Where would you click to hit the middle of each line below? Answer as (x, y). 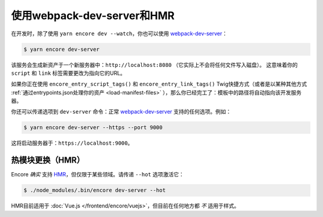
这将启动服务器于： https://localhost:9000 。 (72, 143)
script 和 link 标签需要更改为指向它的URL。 (68, 73)
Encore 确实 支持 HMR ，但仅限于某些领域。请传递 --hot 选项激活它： (98, 175)
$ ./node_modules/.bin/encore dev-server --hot (95, 190)
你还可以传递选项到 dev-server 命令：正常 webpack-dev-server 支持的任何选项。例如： (121, 112)
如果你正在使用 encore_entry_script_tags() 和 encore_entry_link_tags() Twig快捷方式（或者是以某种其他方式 (159, 84)
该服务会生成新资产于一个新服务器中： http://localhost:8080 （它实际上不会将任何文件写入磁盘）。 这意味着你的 (154, 65)
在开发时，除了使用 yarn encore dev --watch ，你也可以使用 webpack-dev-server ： (119, 33)
